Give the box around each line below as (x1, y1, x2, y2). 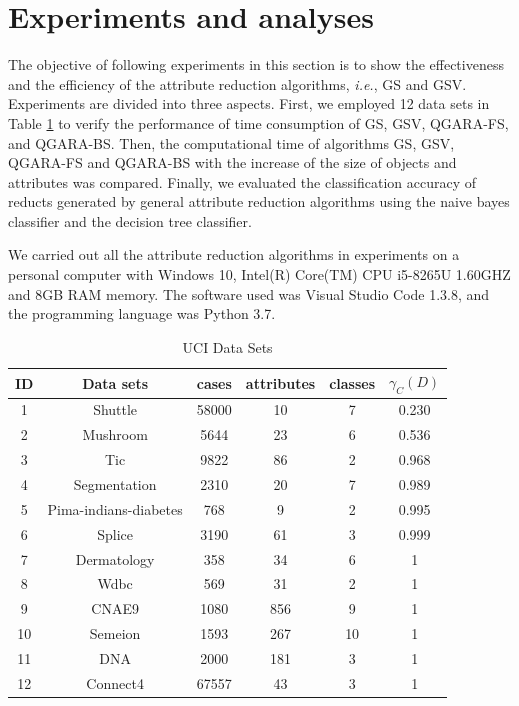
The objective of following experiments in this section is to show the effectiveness (8, 54, 504, 75)
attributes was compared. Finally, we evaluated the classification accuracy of (8, 171, 477, 192)
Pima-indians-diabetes (47, 498, 183, 519)
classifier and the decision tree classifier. (8, 210, 252, 231)
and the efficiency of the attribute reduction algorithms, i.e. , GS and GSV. (8, 73, 467, 94)
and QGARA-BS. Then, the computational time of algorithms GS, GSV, (8, 132, 455, 153)
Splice (97, 523, 133, 544)
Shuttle (93, 399, 138, 420)
